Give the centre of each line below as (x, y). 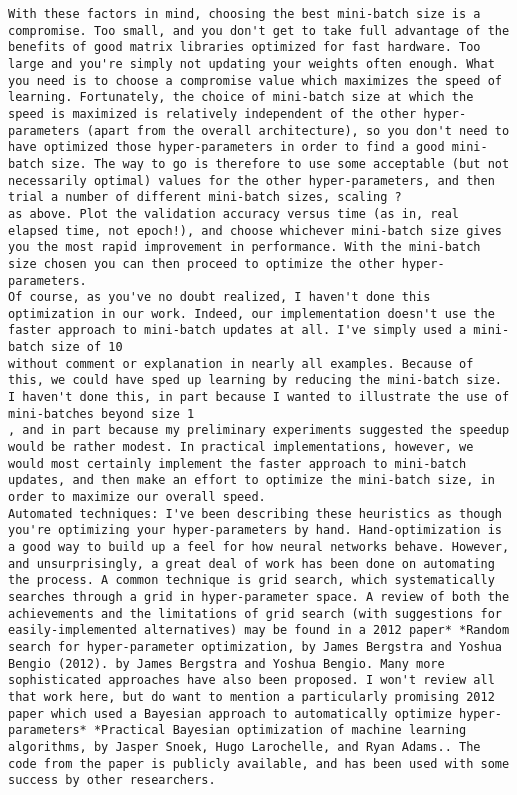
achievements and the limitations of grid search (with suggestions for (255, 613)
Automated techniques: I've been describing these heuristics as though (255, 513)
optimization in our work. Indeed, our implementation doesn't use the (251, 313)
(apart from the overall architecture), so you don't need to (298, 130)
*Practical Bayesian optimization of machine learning (280, 730)
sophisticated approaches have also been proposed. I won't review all (251, 680)
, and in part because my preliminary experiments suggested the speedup (259, 430)
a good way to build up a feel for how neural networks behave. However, (259, 547)
